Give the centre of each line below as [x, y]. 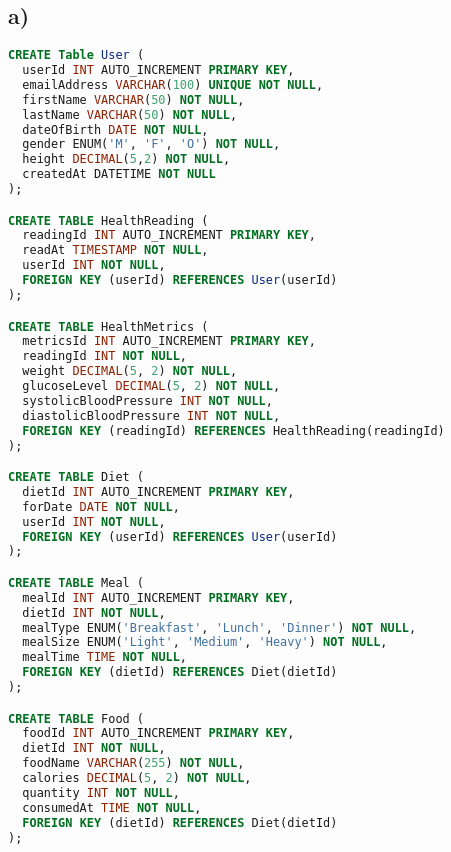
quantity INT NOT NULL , [101, 792]
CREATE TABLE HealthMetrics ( [108, 326]
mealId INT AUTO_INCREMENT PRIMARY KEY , [158, 597]
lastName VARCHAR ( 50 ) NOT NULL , [130, 114]
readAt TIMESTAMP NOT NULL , [115, 250]
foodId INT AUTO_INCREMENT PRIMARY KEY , [158, 733]
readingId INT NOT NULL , [105, 356]
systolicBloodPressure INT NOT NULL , [147, 400]
